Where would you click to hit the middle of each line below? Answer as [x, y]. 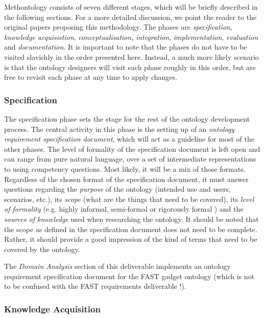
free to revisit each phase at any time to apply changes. [91, 77]
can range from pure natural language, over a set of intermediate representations [130, 159]
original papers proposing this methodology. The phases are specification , [118, 27]
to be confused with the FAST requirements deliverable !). [95, 286]
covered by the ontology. [42, 249]
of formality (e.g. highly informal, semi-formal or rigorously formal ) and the [124, 209]
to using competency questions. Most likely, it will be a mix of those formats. [125, 168]
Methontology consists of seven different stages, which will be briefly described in [131, 7]
